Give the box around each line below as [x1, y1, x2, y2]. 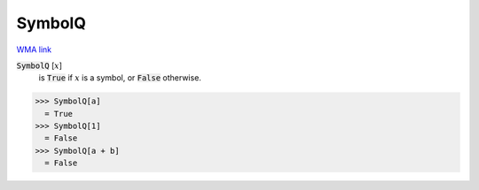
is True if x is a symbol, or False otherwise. [38, 72, 201, 83]
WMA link [16, 44, 52, 55]
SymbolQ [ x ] [16, 60, 62, 71]
